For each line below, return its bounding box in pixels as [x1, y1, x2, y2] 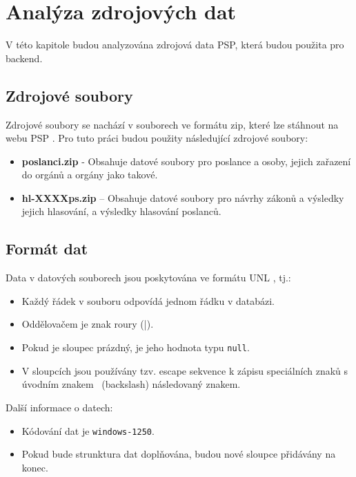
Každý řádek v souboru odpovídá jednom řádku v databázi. [21, 293, 275, 308]
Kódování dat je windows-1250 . [21, 423, 155, 438]
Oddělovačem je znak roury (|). [21, 317, 154, 331]
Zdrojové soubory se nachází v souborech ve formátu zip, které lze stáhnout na [6, 117, 339, 131]
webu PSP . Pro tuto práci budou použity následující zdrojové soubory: [6, 131, 308, 145]
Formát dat [6, 238, 88, 259]
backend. [6, 50, 43, 65]
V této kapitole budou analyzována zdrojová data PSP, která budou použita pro [6, 37, 344, 52]
